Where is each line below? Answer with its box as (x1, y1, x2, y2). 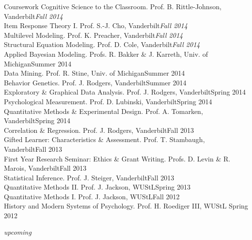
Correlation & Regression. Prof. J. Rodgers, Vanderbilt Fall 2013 (4, 125, 194, 135)
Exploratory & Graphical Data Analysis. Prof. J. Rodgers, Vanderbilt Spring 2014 (4, 87, 246, 97)
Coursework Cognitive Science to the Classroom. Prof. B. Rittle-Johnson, (4, 1, 221, 11)
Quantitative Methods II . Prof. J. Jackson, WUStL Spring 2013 (4, 182, 190, 192)
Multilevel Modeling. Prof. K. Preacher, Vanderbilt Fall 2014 (4, 30, 183, 40)
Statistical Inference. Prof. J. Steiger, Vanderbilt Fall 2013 (4, 172, 174, 182)
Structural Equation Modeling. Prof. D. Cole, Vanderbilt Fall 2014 (4, 39, 200, 49)
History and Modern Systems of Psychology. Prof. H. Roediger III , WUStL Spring (4, 201, 248, 211)
